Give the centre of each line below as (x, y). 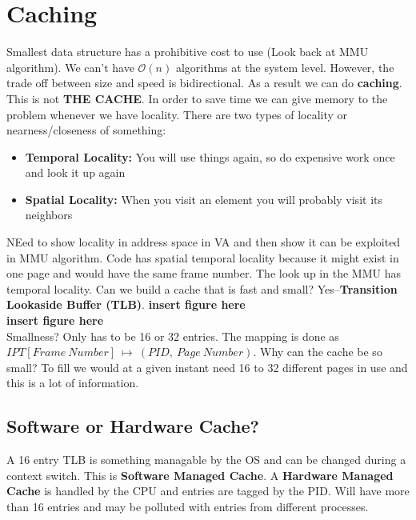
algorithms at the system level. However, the (285, 67)
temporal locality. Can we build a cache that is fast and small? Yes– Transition (202, 288)
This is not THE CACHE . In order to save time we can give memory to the (197, 98)
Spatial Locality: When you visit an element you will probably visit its (204, 199)
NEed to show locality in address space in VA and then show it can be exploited (204, 242)
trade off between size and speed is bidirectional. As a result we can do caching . (204, 83)
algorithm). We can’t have (70, 67)
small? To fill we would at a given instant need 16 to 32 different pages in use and (207, 367)
